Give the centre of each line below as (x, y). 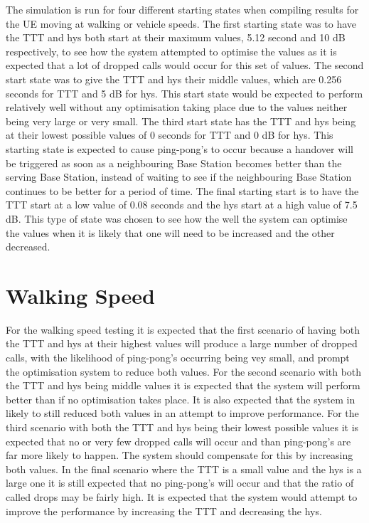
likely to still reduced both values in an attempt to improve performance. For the (182, 413)
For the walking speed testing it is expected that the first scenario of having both (183, 329)
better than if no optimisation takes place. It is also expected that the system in (181, 399)
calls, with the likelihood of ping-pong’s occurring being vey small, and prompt (178, 357)
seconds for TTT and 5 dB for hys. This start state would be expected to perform (184, 93)
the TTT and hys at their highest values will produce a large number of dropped (182, 343)
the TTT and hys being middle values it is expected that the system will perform (183, 385)
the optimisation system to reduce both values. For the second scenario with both (184, 371)
